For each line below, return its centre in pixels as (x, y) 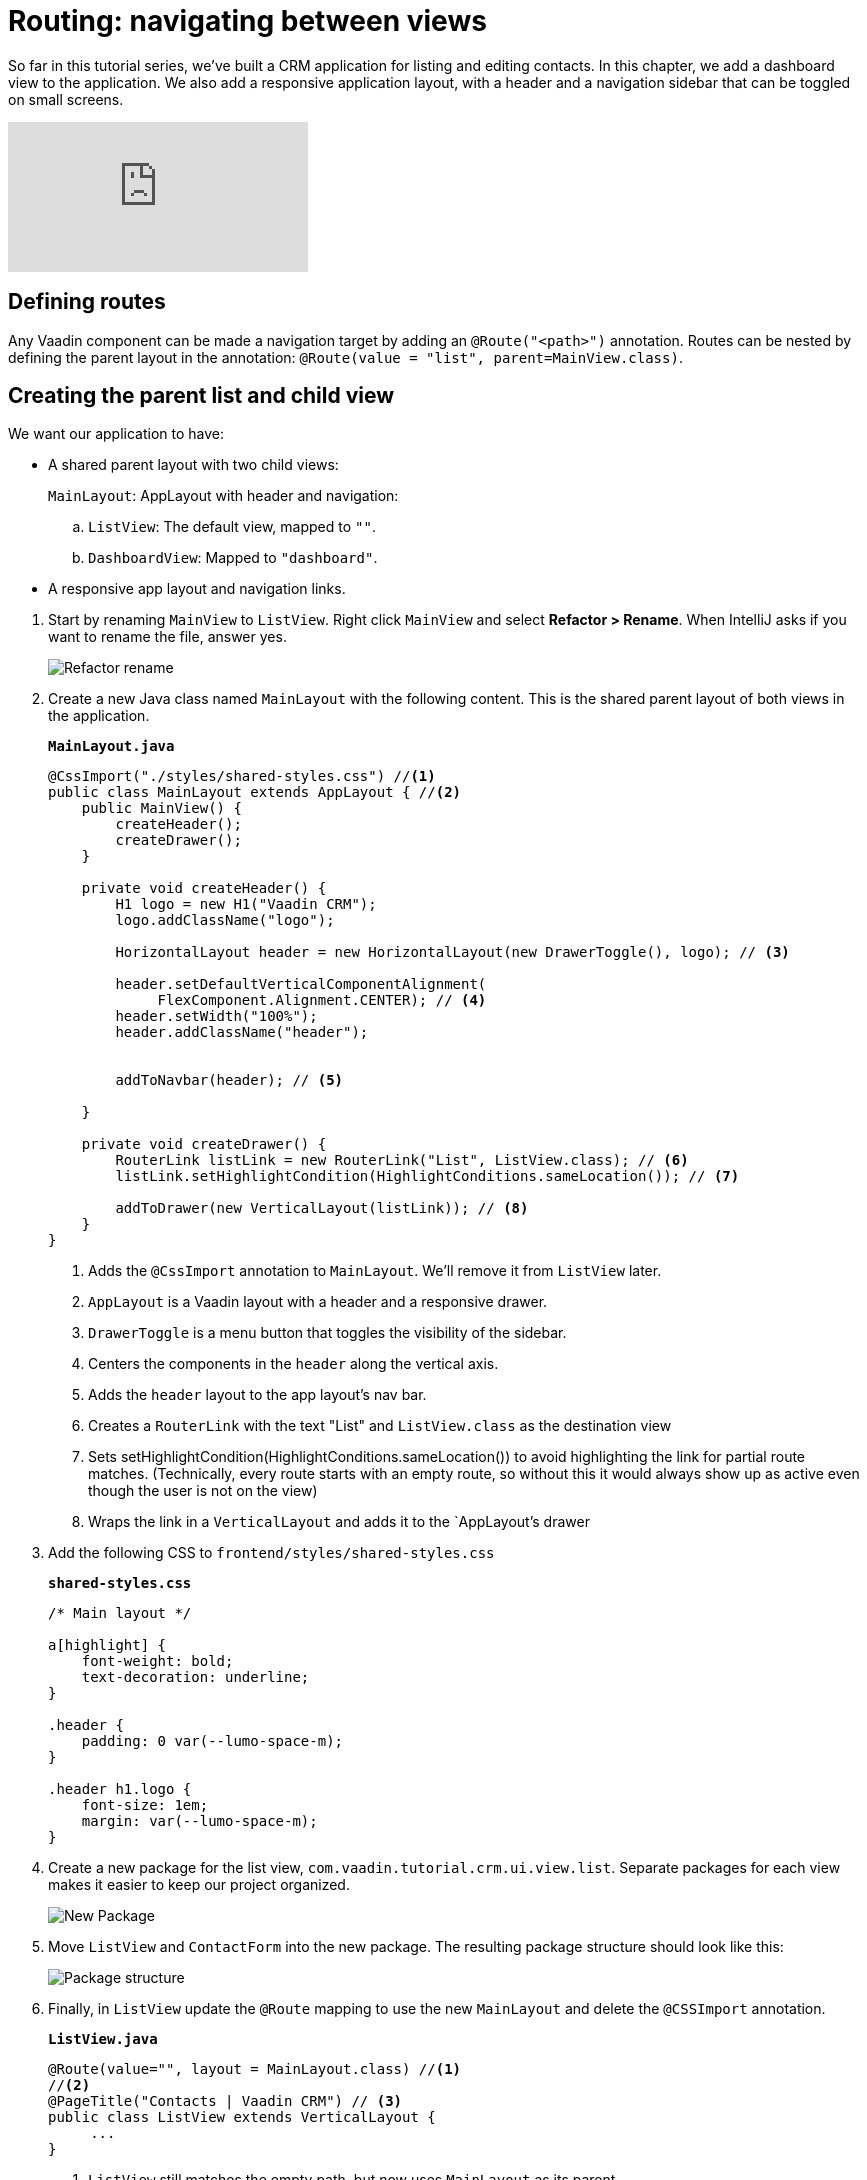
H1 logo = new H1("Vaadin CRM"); (246, 904)
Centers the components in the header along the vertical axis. (293, 1364)
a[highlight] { (107, 1645)
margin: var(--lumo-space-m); (199, 1821)
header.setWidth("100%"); (216, 1016)
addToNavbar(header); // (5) (229, 1080)
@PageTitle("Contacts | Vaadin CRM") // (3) (225, 2101)
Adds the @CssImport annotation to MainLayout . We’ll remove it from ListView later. (375, 1271)
